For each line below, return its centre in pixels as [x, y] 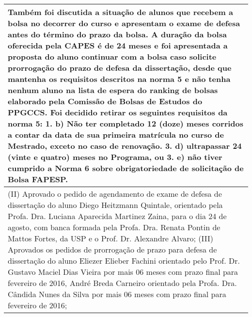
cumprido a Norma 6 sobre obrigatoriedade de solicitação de [126, 168]
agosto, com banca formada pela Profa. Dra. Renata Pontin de [114, 227]
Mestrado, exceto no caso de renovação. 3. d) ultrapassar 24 [125, 146]
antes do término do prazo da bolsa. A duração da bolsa [117, 34]
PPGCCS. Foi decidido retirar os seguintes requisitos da [118, 112]
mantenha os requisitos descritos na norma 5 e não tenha [119, 79]
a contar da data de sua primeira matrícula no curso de [116, 135]
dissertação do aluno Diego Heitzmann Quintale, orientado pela [115, 205]
